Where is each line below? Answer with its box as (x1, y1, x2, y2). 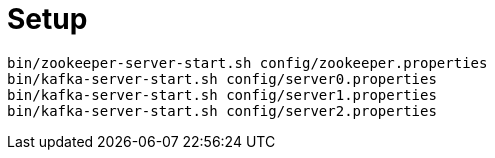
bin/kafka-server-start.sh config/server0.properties (7, 70, 437, 87)
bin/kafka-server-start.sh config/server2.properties (7, 102, 437, 119)
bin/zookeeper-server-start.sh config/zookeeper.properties (7, 54, 488, 71)
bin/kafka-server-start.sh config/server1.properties (7, 86, 437, 103)
